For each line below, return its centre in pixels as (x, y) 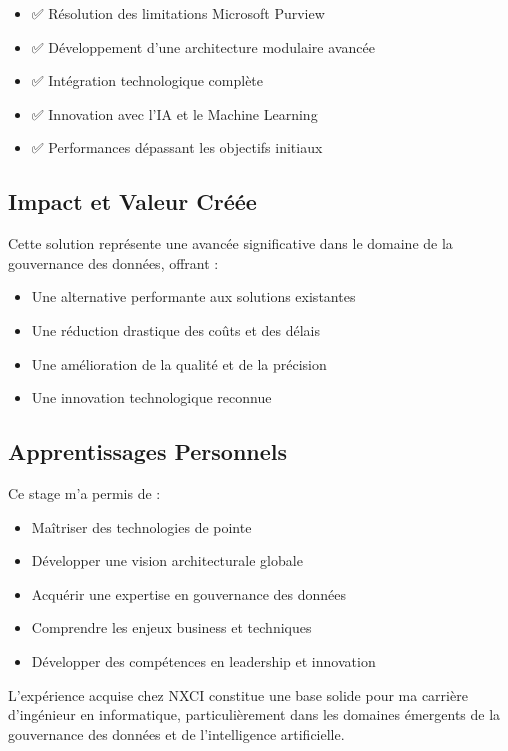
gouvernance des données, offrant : (113, 262)
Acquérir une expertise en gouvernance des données (188, 593)
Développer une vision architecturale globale (167, 560)
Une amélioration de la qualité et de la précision (179, 363)
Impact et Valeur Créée (132, 201)
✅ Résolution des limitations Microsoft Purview (178, 13)
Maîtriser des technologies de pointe (141, 526)
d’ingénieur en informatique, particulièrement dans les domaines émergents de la (254, 714)
